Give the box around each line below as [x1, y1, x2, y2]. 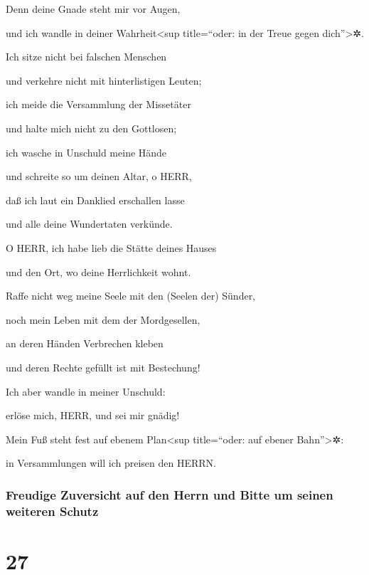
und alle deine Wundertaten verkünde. [6, 216, 173, 231]
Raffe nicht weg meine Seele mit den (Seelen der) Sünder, [6, 288, 256, 303]
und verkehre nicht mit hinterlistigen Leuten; [6, 73, 202, 88]
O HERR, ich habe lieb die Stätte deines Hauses [6, 240, 217, 255]
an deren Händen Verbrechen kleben [6, 336, 164, 351]
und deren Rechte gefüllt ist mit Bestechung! [6, 359, 200, 374]
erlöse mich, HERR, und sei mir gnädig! [6, 408, 180, 423]
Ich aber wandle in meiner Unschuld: [6, 384, 166, 399]
